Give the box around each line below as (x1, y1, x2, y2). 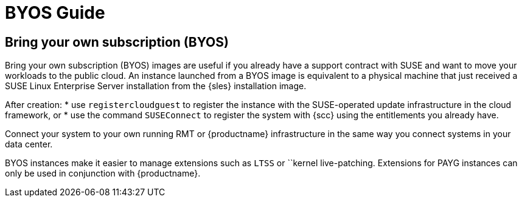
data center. (5, 139, 53, 150)
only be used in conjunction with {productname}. (5, 168, 201, 179)
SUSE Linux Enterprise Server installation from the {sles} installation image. (5, 81, 307, 92)
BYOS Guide (5, 2, 105, 23)
